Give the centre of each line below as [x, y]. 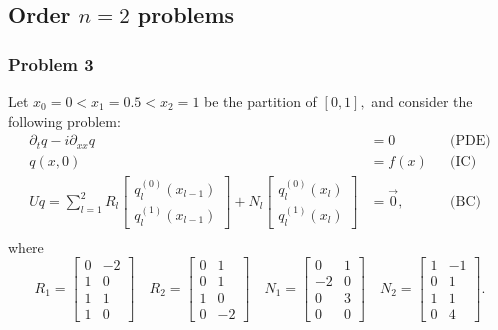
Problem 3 [51, 63]
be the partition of [260, 101]
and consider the [422, 101]
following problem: [64, 120]
